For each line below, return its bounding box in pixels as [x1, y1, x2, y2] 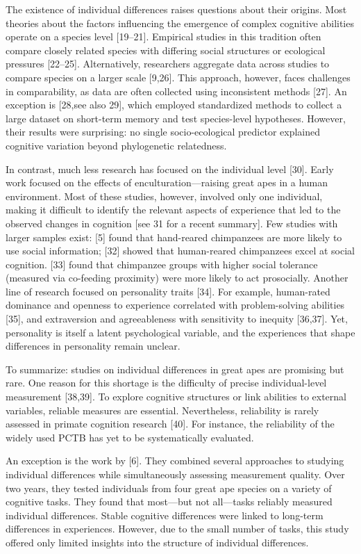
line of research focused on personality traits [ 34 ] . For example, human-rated [6, 284, 330, 298]
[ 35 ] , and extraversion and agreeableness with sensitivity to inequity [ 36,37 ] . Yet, [6, 311, 348, 326]
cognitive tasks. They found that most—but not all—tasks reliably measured [6, 494, 333, 509]
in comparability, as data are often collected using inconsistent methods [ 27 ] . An [6, 83, 347, 98]
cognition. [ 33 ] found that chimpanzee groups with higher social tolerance [6, 256, 318, 271]
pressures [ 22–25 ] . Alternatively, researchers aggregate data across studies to [6, 56, 330, 71]
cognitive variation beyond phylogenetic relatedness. [6, 138, 227, 152]
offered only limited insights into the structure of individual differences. [6, 535, 309, 549]
